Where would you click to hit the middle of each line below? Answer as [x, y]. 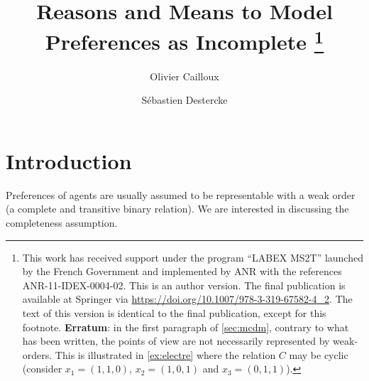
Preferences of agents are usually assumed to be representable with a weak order [181, 194]
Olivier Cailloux [184, 76]
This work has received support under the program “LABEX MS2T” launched [193, 257]
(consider [42, 369]
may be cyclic [319, 354]
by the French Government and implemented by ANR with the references [182, 271]
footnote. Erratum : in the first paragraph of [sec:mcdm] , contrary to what [186, 327]
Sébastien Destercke [184, 100]
